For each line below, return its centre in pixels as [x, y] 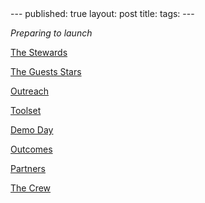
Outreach [30, 91]
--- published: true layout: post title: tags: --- [102, 13]
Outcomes [31, 149]
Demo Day [32, 130]
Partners [28, 168]
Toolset [26, 110]
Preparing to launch [51, 33]
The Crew [31, 188]
